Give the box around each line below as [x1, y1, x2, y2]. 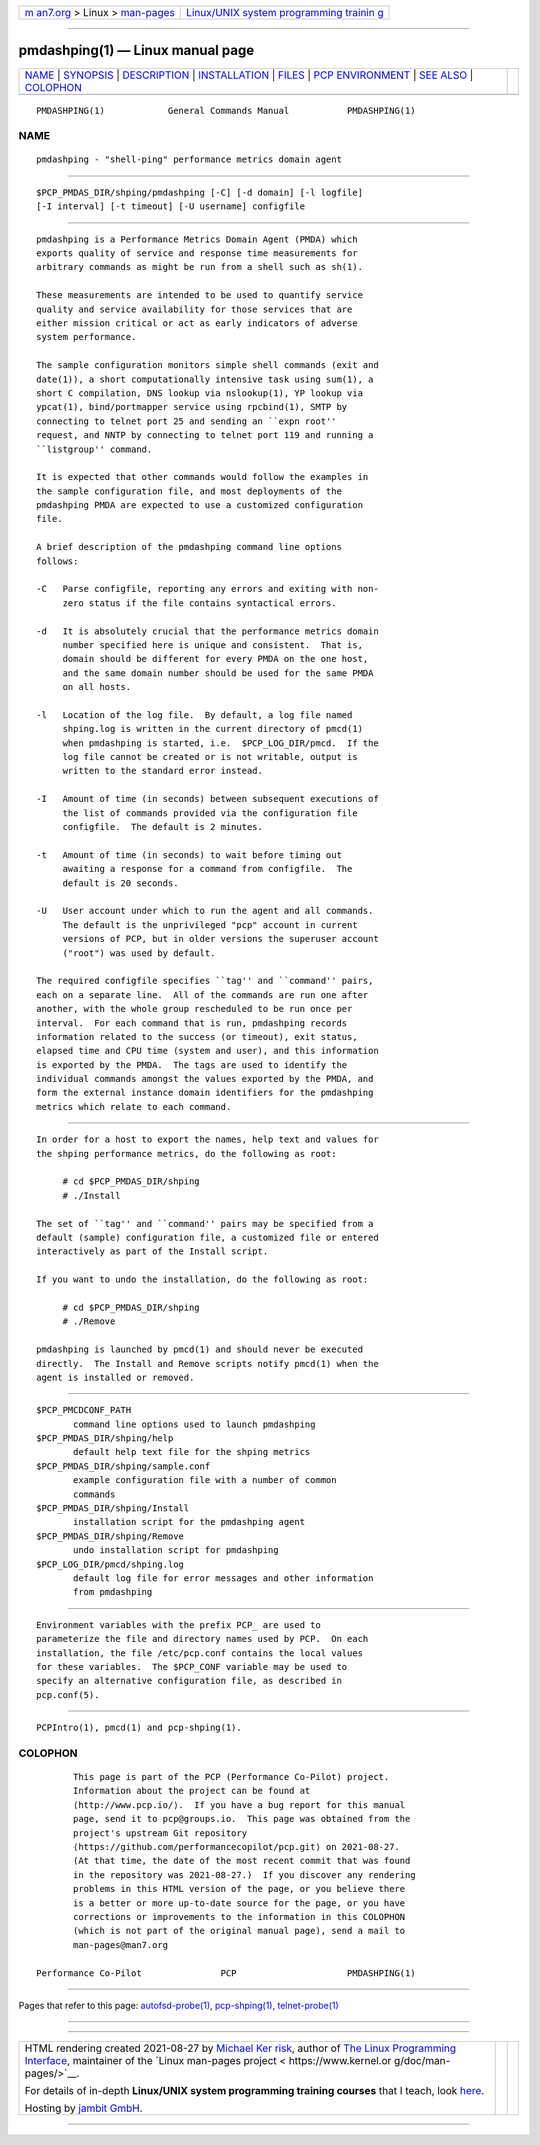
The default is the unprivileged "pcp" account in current [62, 919, 359, 930]
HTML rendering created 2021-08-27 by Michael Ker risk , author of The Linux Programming [24, 2041, 457, 2055]
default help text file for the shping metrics [73, 1446, 311, 1458]
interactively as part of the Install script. [36, 1246, 269, 1257]
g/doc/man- [393, 2054, 451, 2068]
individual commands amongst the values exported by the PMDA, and [36, 1073, 374, 1085]
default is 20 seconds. [62, 877, 179, 889]
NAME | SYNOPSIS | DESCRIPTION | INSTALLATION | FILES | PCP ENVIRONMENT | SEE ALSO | [24, 68, 474, 82]
